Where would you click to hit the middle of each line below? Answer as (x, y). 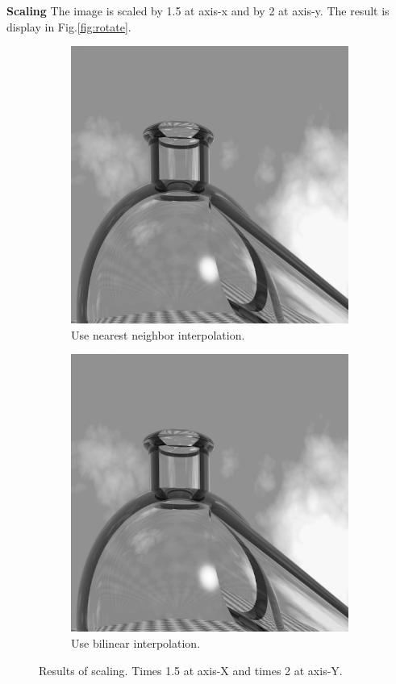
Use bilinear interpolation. (136, 642)
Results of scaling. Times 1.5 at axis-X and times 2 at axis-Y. (191, 670)
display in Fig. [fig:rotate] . (69, 26)
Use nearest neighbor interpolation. (158, 334)
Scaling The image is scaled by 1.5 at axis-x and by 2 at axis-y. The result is (198, 10)
